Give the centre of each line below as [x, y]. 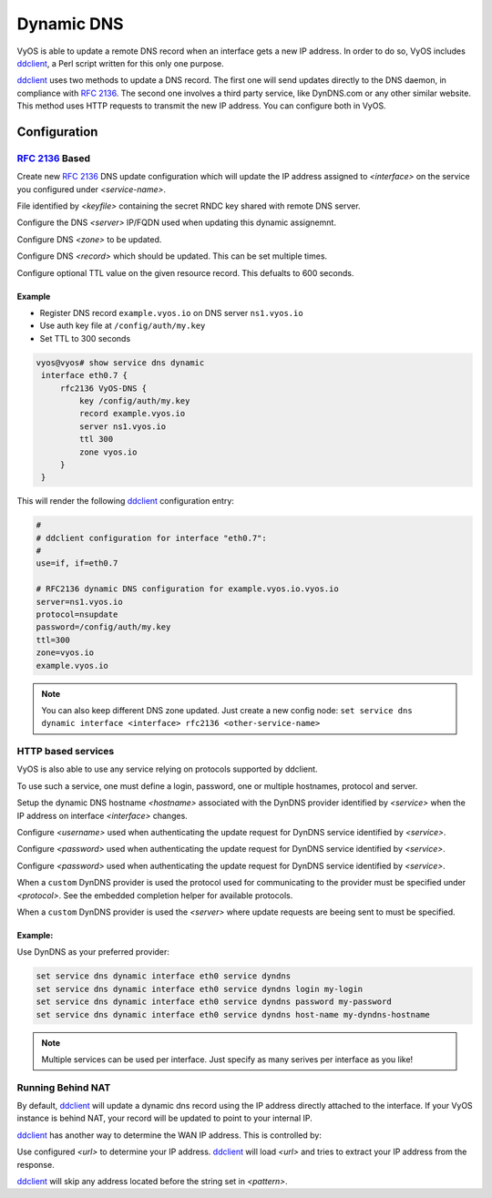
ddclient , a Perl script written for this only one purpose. [121, 63]
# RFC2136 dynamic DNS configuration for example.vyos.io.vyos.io [187, 589]
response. [36, 1164]
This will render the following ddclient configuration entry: [125, 501]
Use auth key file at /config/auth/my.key [123, 326]
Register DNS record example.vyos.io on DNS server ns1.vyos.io [172, 313]
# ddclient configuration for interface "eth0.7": [152, 538]
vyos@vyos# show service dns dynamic [120, 363]
